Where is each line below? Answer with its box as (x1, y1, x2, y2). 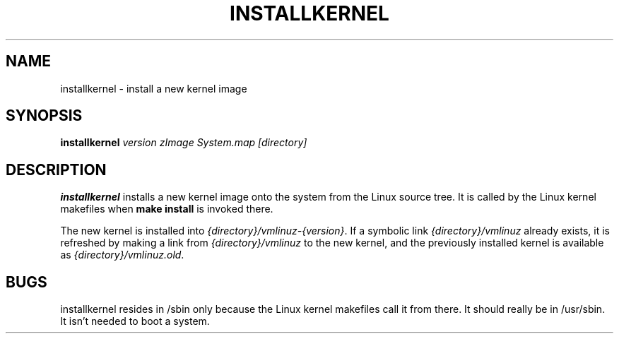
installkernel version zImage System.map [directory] (60, 136, 307, 149)
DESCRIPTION (6, 160, 107, 179)
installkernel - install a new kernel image (60, 82, 247, 95)
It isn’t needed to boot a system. (60, 315, 210, 328)
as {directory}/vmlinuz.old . (60, 249, 184, 261)
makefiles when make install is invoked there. (60, 203, 273, 215)
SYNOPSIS (6, 107, 83, 125)
